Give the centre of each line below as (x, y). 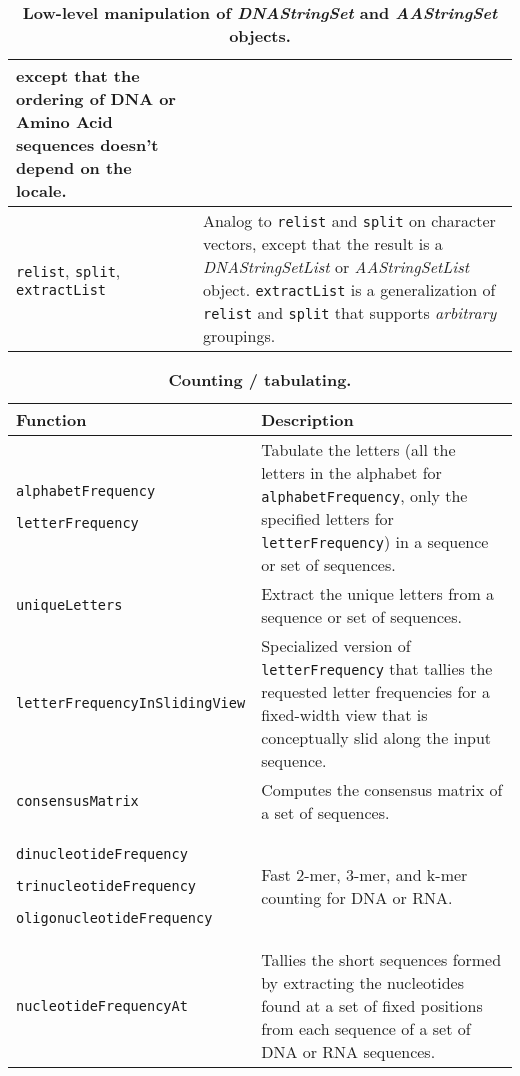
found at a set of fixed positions (372, 1005)
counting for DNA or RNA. (357, 897)
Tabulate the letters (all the (358, 449)
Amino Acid (64, 121)
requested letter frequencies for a (375, 691)
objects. (260, 35)
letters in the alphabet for (351, 472)
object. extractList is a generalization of (349, 289)
